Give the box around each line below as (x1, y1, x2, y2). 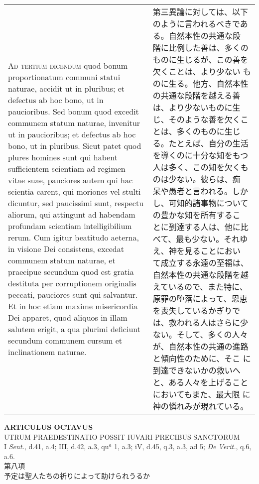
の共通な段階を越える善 (152, 90, 241, 101)
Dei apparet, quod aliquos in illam (8, 312, 128, 323)
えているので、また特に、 (152, 281, 248, 292)
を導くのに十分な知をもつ (152, 149, 249, 161)
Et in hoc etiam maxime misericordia (8, 300, 137, 312)
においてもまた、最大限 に (152, 388, 251, 400)
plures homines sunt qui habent (8, 151, 118, 163)
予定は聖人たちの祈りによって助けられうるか (4, 470, 150, 481)
